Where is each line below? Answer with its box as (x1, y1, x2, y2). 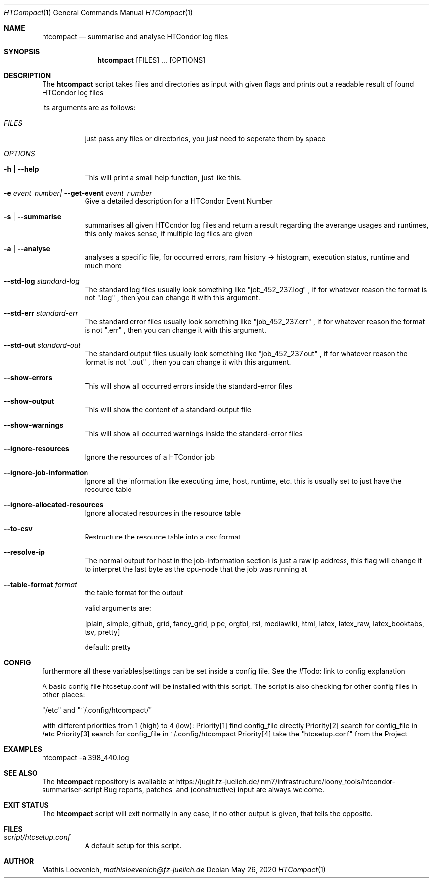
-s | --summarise (4, 212, 61, 221)
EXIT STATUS (4, 801, 49, 809)
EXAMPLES (4, 745, 42, 753)
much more (85, 261, 122, 270)
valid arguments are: (85, 604, 151, 612)
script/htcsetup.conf (4, 833, 70, 841)
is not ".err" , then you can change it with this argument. (85, 326, 266, 334)
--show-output (4, 397, 54, 405)
